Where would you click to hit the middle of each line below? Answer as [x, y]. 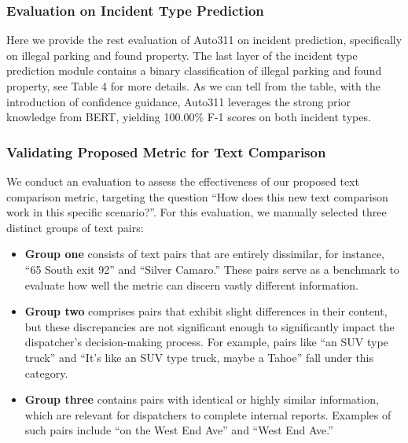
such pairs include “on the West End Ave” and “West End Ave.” [179, 430]
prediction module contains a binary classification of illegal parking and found [194, 70]
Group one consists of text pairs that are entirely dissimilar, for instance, [205, 254]
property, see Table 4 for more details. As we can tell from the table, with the [193, 86]
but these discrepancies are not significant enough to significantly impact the [210, 326]
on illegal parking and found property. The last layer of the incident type [182, 55]
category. [46, 373]
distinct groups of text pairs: [75, 227]
